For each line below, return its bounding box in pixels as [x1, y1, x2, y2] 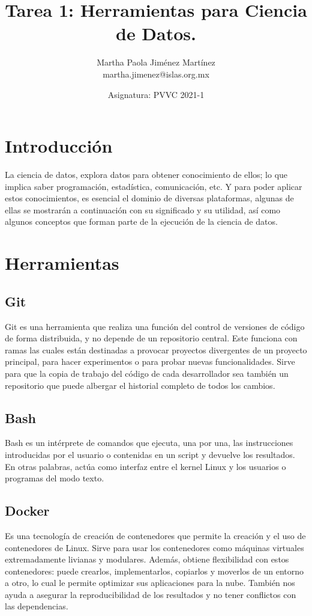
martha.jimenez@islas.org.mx [103, 67, 209, 80]
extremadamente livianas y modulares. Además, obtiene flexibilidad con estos [5, 553, 289, 566]
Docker [5, 501, 50, 520]
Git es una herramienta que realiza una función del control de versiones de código [5, 320, 305, 332]
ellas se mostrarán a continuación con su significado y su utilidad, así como [5, 203, 281, 216]
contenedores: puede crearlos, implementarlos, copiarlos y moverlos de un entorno [5, 564, 304, 577]
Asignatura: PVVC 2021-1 [107, 88, 205, 100]
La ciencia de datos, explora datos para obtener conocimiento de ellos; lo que [5, 168, 288, 181]
